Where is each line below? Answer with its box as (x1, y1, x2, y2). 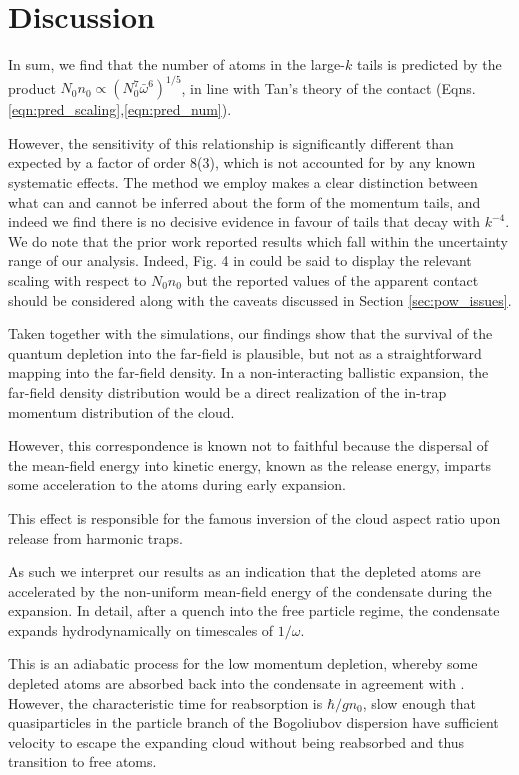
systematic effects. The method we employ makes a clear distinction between (8, 172, 478, 192)
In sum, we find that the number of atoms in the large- (8, 54, 345, 75)
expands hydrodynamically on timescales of (8, 619, 274, 640)
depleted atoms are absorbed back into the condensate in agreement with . (8, 673, 465, 694)
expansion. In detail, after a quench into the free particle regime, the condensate (8, 600, 500, 621)
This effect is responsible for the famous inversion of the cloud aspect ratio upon (8, 507, 501, 528)
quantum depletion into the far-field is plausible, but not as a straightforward (8, 342, 482, 363)
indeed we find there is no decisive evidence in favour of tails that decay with (8, 211, 481, 232)
